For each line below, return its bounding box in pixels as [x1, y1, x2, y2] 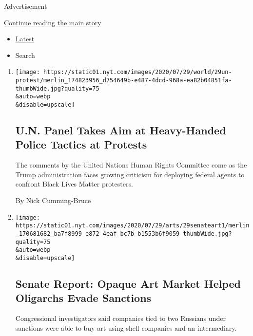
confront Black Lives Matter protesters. [15, 179, 133, 189]
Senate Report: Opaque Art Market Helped [15, 276, 241, 291]
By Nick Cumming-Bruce [15, 195, 91, 205]
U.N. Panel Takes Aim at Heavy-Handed [15, 123, 226, 138]
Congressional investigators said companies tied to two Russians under [15, 313, 226, 323]
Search [15, 50, 35, 60]
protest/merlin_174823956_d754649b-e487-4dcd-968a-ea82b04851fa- [15, 77, 232, 84]
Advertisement [4, 1, 47, 11]
